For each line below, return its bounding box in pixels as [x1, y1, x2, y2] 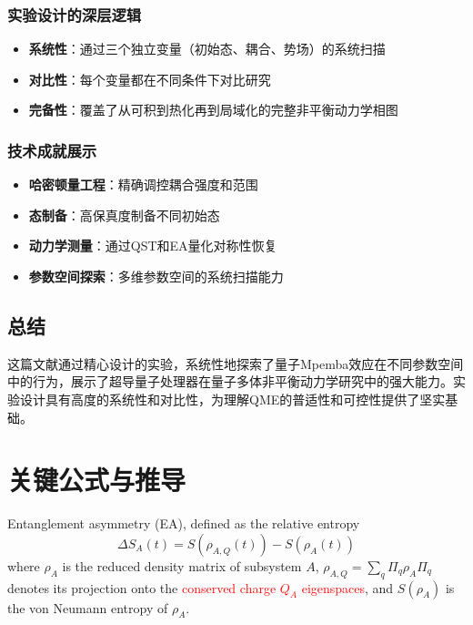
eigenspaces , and [301, 578, 394, 597]
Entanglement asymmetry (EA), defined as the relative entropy [7, 514, 360, 533]
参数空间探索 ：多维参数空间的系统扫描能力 [28, 267, 284, 285]
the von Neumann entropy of [7, 598, 168, 617]
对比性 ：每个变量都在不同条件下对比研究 [28, 69, 271, 88]
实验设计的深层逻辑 [7, 3, 142, 26]
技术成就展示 [7, 138, 97, 161]
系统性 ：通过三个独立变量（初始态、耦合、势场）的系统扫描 [28, 39, 386, 58]
